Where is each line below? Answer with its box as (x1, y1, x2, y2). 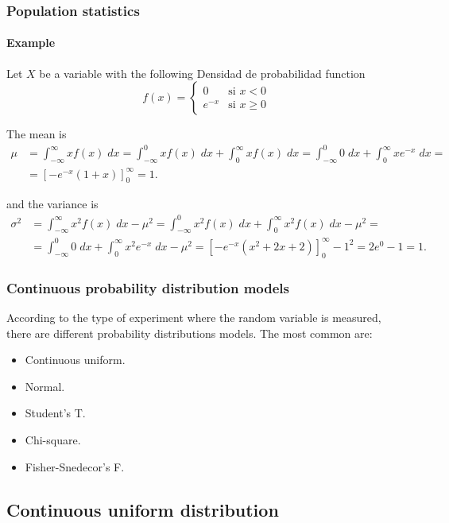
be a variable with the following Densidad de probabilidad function (39, 64, 366, 81)
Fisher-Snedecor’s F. (25, 458, 125, 475)
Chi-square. (25, 431, 81, 447)
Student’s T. (25, 405, 86, 421)
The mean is (6, 126, 67, 142)
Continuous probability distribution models (6, 277, 289, 297)
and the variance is (6, 196, 99, 212)
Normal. (25, 378, 65, 394)
